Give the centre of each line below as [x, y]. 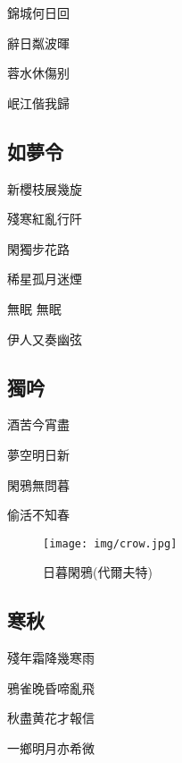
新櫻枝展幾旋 [45, 188]
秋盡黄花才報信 [51, 718]
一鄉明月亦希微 [51, 747]
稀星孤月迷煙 [45, 279]
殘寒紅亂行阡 [45, 219]
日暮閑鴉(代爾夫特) [98, 572]
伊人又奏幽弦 [45, 339]
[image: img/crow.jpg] [110, 543]
